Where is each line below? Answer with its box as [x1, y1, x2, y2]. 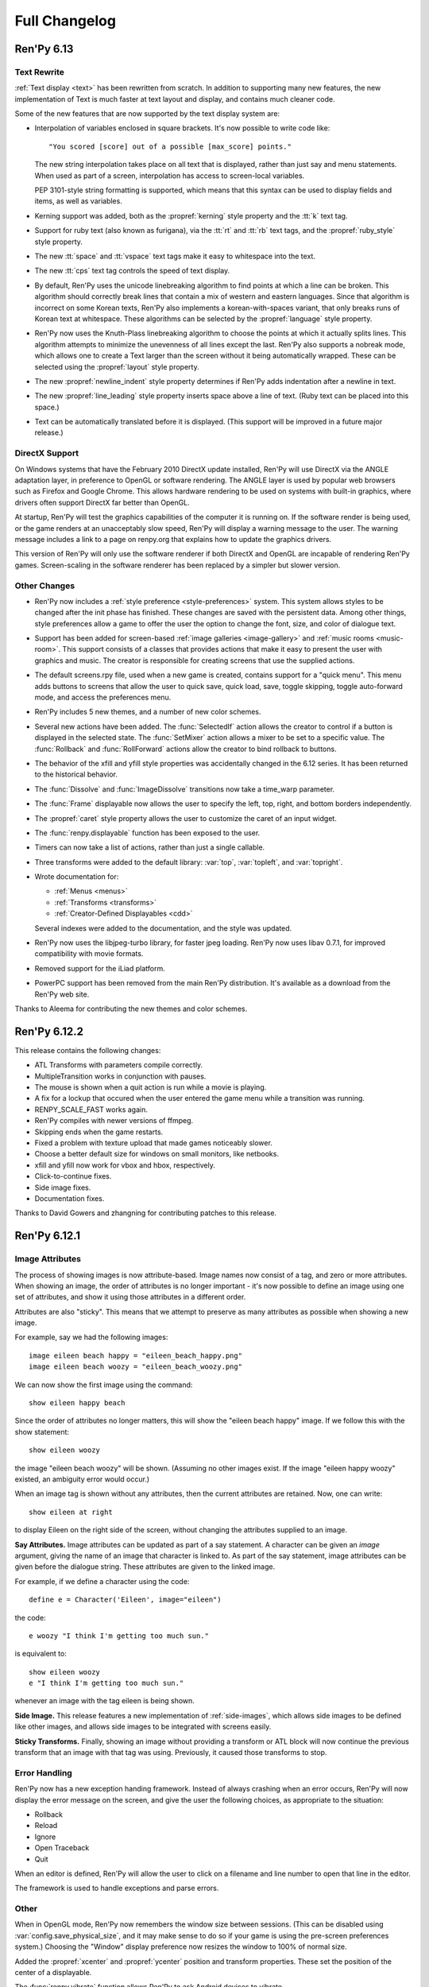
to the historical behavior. [34, 769, 118, 779]
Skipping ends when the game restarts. [34, 1127, 164, 1137]
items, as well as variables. [34, 196, 122, 206]
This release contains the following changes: [14, 1045, 161, 1055]
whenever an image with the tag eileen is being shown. [14, 1696, 195, 1706]
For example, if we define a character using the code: [14, 1576, 190, 1586]
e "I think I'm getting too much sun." [29, 1679, 184, 1688]
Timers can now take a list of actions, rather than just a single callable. [34, 842, 265, 852]
